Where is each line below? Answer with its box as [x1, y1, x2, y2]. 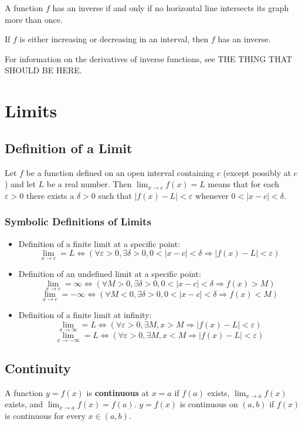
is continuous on [179, 398, 238, 410]
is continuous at [86, 386, 149, 398]
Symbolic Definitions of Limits [5, 214, 151, 229]
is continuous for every [5, 409, 86, 421]
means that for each [208, 178, 280, 190]
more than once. [5, 13, 63, 25]
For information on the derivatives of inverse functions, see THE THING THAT [5, 52, 293, 65]
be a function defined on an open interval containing [26, 166, 215, 178]
